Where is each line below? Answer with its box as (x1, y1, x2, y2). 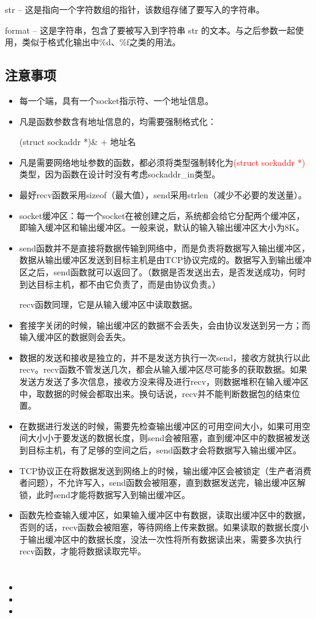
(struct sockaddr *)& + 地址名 (19, 135, 136, 148)
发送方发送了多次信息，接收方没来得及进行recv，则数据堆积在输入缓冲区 (19, 375, 309, 388)
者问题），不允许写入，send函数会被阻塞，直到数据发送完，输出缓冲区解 (19, 476, 306, 489)
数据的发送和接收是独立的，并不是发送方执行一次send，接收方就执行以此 (19, 351, 310, 363)
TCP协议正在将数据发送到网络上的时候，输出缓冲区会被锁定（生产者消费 (19, 464, 312, 477)
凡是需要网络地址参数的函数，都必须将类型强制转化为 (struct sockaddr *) (19, 155, 306, 168)
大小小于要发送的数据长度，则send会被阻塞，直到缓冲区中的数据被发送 (28, 431, 310, 444)
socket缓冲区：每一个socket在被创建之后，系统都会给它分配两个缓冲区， (19, 209, 305, 222)
